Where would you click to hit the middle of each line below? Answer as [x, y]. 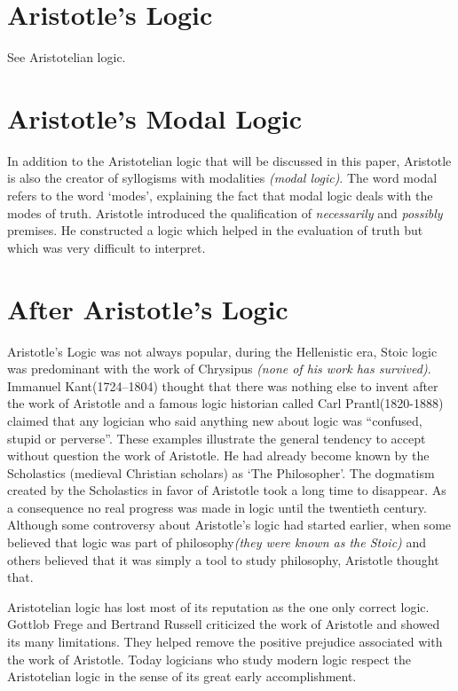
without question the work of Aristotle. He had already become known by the [218, 455]
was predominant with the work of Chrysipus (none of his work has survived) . [219, 369]
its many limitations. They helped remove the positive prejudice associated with [225, 642]
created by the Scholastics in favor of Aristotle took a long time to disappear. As [227, 490]
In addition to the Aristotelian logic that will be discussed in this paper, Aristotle [229, 160]
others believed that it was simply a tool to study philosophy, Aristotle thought [223, 559]
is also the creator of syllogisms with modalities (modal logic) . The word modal [222, 178]
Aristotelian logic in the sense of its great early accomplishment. [182, 676]
